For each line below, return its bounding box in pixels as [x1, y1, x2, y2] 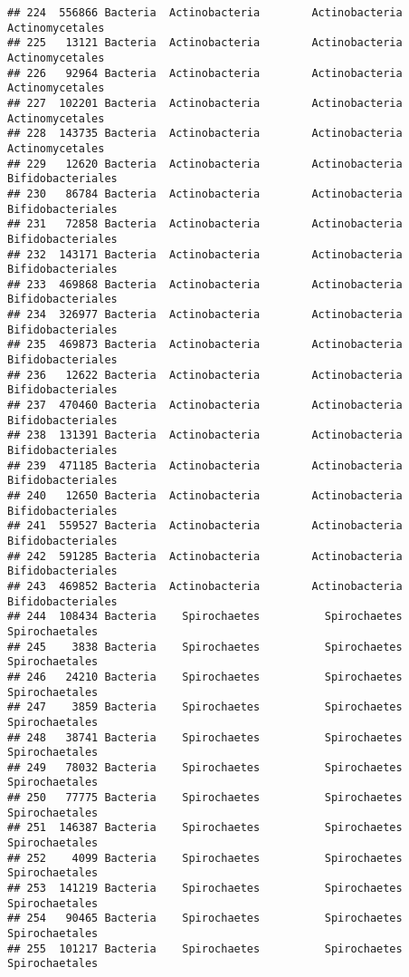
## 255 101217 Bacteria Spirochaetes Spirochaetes [7, 942, 403, 955]
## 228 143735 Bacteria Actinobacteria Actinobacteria [7, 127, 403, 140]
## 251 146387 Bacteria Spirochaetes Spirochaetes [7, 821, 403, 835]
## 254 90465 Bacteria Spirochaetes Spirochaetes [7, 912, 403, 925]
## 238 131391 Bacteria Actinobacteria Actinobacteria [7, 429, 403, 442]
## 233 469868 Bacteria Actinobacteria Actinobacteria [7, 277, 403, 291]
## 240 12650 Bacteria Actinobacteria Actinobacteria [7, 489, 403, 502]
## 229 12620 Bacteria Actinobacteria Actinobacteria [7, 157, 403, 170]
